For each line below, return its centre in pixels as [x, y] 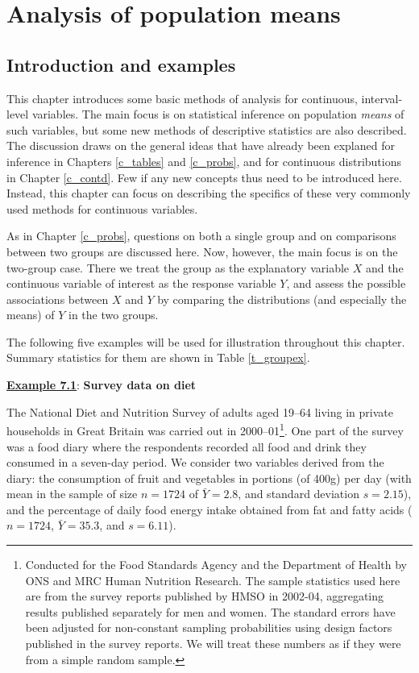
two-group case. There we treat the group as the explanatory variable [178, 267]
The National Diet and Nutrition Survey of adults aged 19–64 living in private [200, 411]
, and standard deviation [299, 494]
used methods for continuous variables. [102, 208]
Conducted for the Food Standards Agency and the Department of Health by [216, 565]
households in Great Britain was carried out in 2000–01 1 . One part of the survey [205, 429]
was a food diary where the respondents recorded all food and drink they [187, 446]
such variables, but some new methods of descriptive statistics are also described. [207, 129]
